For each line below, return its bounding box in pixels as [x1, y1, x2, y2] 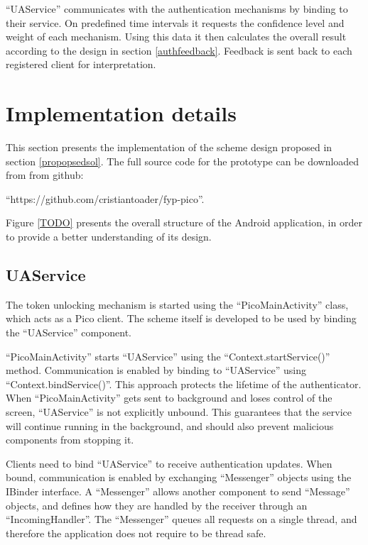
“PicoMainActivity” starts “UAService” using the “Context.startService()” [6, 348, 330, 363]
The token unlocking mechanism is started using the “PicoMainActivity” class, [6, 297, 349, 312]
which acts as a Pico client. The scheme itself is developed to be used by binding [6, 311, 357, 326]
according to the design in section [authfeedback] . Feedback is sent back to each [6, 43, 352, 57]
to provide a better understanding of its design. [6, 229, 212, 244]
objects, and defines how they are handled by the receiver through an [6, 497, 308, 512]
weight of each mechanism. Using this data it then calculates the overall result [6, 29, 347, 44]
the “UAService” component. [6, 325, 131, 340]
